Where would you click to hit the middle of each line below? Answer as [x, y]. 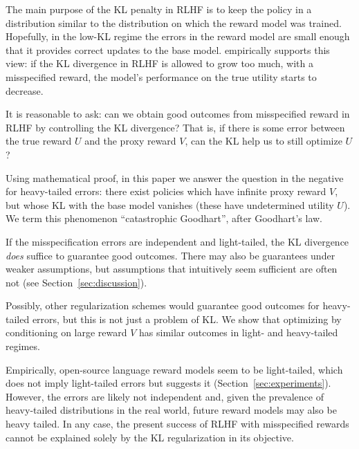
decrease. [25, 90]
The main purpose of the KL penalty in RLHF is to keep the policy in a [159, 9]
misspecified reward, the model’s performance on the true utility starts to [161, 76]
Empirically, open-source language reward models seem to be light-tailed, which [174, 369]
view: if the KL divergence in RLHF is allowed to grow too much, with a [160, 63]
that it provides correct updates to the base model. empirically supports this [168, 49]
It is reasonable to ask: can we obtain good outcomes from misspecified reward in [178, 114]
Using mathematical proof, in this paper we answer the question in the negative [175, 177]
